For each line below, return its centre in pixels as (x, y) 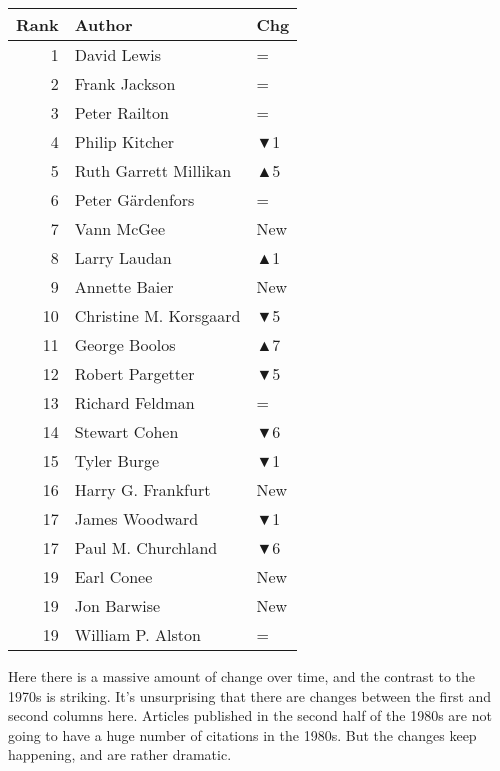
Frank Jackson (125, 83)
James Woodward (136, 518)
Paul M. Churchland (146, 547)
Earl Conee (113, 576)
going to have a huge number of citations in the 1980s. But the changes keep (242, 734)
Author (103, 24)
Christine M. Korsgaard (157, 315)
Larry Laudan (123, 257)
